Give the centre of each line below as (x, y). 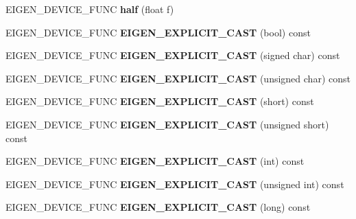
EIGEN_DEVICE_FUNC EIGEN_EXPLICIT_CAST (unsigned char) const (178, 78)
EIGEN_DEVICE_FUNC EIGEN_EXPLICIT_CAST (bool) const (158, 32)
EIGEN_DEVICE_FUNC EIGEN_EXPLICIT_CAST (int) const (155, 161)
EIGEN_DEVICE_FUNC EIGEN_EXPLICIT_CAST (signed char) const (173, 55)
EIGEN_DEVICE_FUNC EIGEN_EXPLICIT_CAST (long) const (158, 207)
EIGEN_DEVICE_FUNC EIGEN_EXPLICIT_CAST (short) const (160, 101)
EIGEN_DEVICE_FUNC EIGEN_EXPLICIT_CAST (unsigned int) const (175, 184)
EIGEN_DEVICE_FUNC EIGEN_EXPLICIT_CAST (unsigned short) (167, 124)
